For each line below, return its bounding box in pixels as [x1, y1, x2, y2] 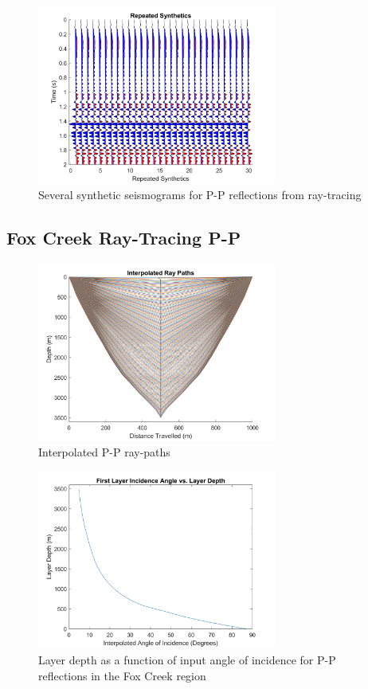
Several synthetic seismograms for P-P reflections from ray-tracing [38, 186, 362, 203]
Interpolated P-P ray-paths [38, 444, 170, 460]
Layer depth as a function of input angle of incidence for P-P [38, 651, 336, 667]
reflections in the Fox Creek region [38, 667, 206, 683]
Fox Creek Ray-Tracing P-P [6, 225, 241, 250]
